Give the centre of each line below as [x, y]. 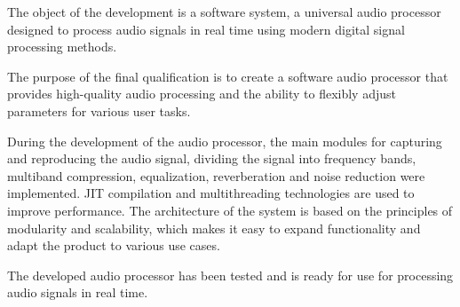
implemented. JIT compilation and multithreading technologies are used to [211, 193]
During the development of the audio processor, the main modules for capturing [225, 141]
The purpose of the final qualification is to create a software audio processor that [228, 76]
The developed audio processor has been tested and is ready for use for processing [230, 275]
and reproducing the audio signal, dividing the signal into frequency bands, [212, 158]
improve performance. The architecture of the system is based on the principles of [230, 210]
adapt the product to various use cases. [114, 245]
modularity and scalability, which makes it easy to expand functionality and [214, 228]
